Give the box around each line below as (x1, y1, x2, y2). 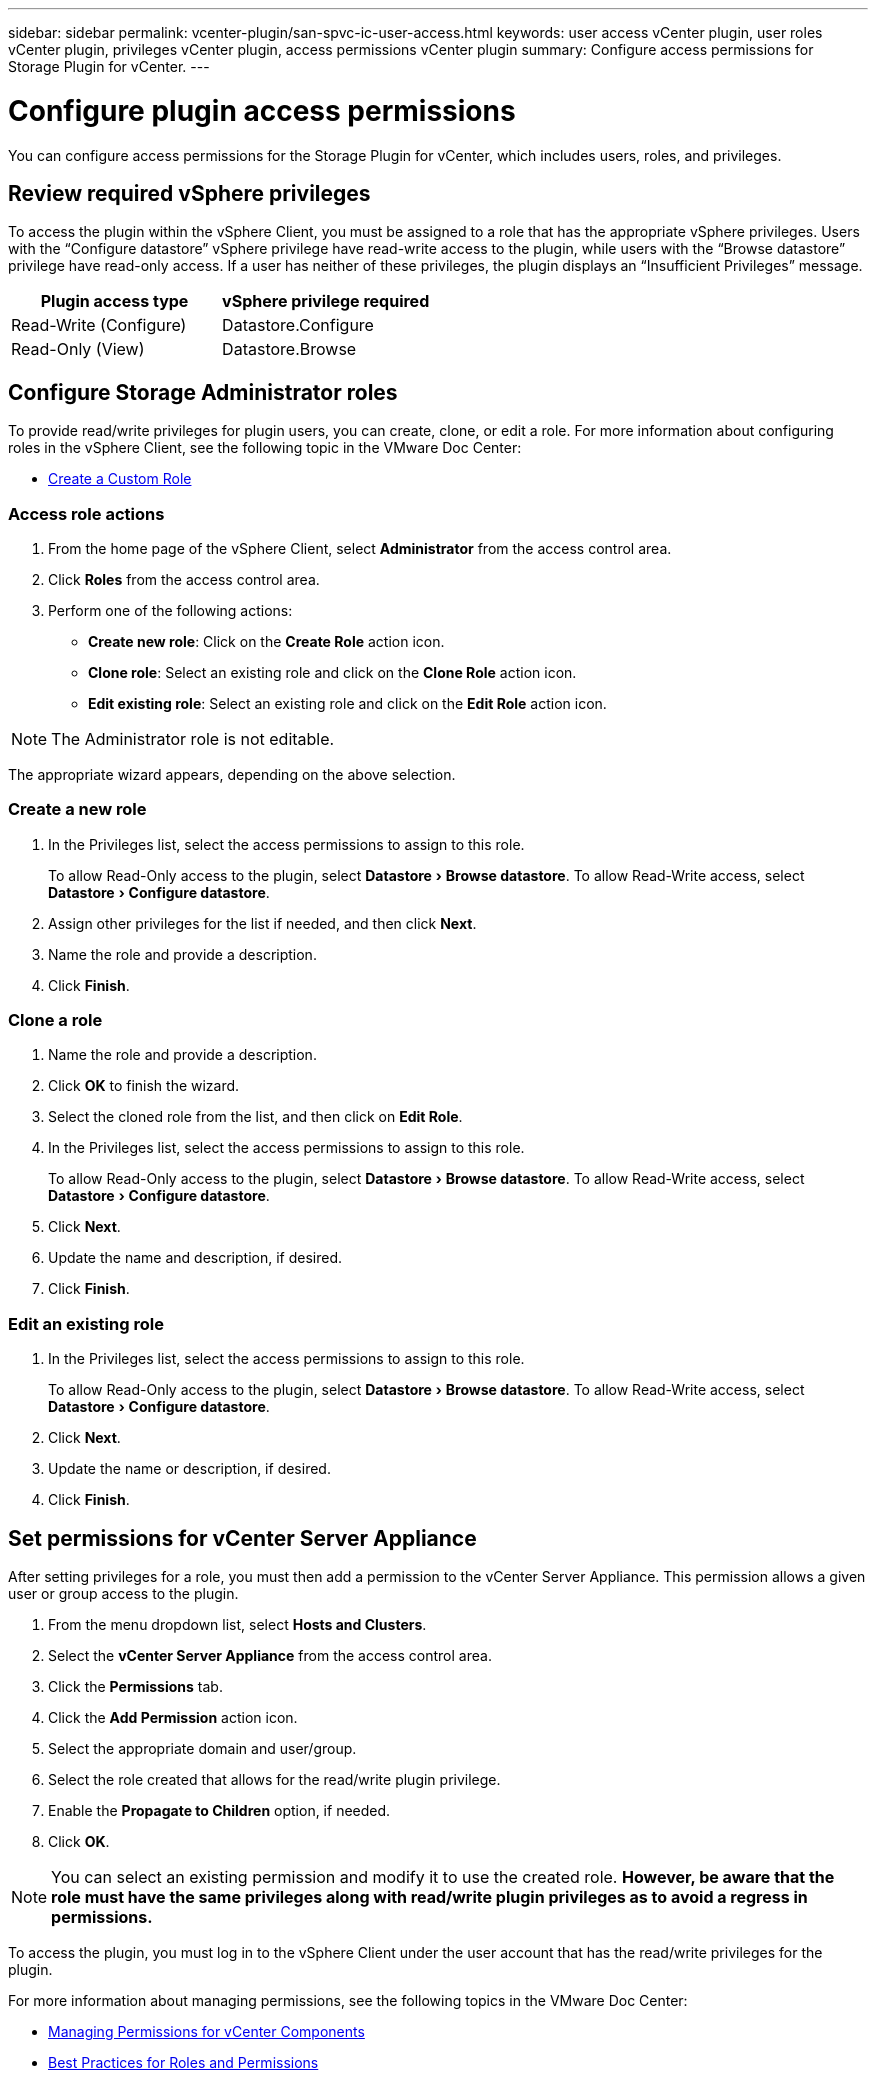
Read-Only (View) (11, 339, 145, 360)
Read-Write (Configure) (11, 315, 187, 336)
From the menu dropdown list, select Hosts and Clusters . (48, 1616, 427, 1634)
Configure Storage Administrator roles (8, 379, 398, 405)
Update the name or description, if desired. (48, 1460, 331, 1478)
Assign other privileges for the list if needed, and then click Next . (48, 914, 477, 932)
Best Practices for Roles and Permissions (48, 2054, 319, 2072)
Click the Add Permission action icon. (48, 1709, 298, 1727)
